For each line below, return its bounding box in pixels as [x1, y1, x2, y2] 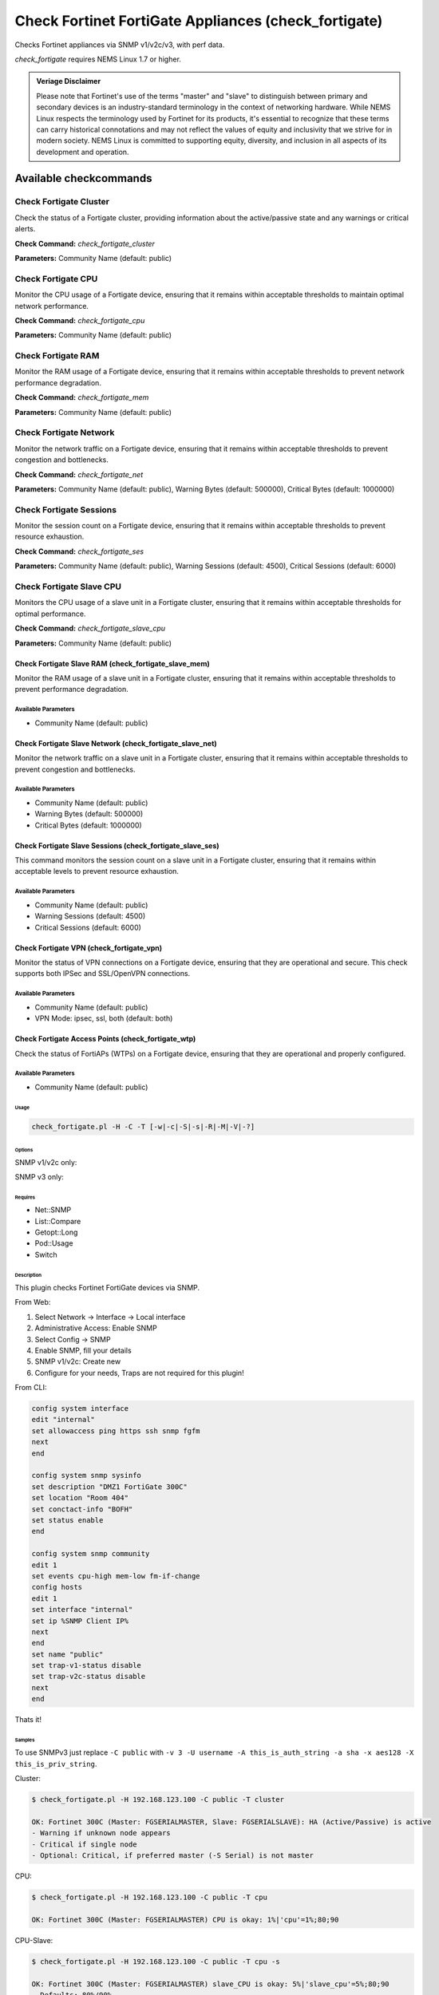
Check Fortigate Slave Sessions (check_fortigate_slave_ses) [14, 840, 219, 850]
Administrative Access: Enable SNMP [34, 1323, 157, 1333]
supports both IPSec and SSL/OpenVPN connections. [14, 969, 191, 978]
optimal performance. [14, 609, 86, 618]
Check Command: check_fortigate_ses [14, 547, 144, 556]
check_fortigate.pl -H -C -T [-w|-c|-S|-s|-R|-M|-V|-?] [31, 1122, 255, 1131]
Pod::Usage [34, 1238, 73, 1248]
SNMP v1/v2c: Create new [34, 1357, 121, 1366]
